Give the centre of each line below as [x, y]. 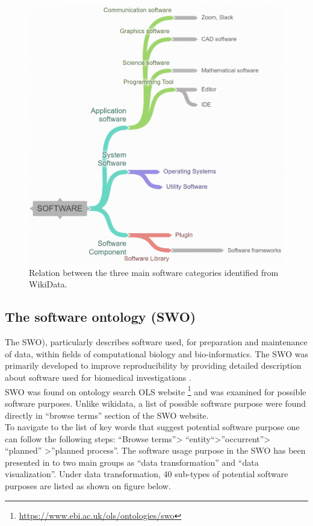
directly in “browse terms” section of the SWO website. [107, 415]
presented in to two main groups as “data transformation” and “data [132, 462]
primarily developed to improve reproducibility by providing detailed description [153, 365]
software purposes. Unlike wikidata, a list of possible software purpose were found [156, 403]
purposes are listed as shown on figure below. [88, 486]
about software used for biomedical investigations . [98, 377]
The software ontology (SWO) [101, 317]
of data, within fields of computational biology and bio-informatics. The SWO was [156, 353]
